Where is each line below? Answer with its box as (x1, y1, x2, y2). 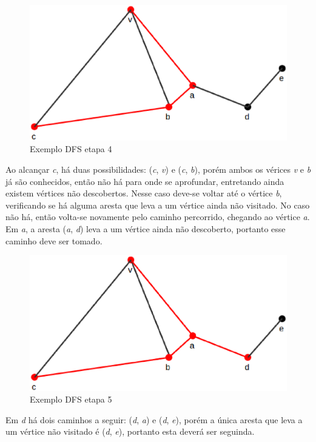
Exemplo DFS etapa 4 (30, 142, 112, 155)
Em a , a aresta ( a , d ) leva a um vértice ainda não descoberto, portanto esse (5, 222, 286, 235)
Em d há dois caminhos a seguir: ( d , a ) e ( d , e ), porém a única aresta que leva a (5, 413, 303, 426)
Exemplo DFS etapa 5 (30, 393, 112, 406)
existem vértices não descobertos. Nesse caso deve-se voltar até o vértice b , (5, 187, 282, 199)
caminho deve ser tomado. (5, 234, 103, 247)
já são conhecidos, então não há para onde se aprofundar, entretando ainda (5, 175, 284, 187)
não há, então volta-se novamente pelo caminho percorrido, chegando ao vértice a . (5, 210, 310, 223)
